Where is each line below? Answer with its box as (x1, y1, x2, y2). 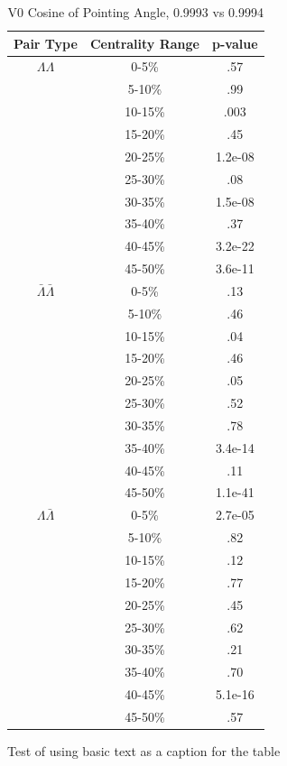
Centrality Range (89, 33, 199, 52)
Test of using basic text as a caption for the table (7, 742, 281, 760)
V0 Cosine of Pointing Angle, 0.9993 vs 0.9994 (7, 3, 264, 21)
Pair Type (14, 33, 78, 52)
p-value (212, 33, 258, 52)
